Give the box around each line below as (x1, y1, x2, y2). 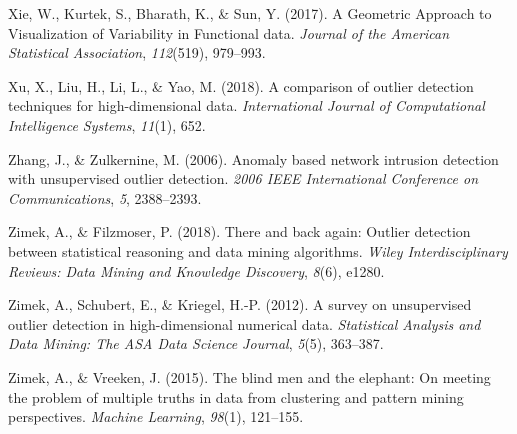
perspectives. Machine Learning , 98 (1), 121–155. (8, 406, 304, 427)
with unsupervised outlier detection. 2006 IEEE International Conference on (8, 168, 479, 189)
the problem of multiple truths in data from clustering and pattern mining (8, 386, 464, 407)
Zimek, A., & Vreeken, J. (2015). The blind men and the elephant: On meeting (8, 366, 491, 387)
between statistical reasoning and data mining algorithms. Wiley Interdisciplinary (8, 240, 508, 261)
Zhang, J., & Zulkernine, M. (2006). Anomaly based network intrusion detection (8, 148, 499, 169)
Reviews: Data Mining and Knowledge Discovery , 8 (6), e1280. (8, 260, 385, 281)
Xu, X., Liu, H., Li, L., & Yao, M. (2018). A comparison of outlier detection (8, 75, 474, 96)
